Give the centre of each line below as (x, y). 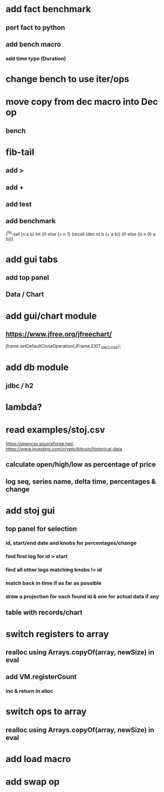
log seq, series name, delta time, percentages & (81, 481)
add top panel (27, 278)
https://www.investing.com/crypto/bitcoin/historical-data (64, 449)
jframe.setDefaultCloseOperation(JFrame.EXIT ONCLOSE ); (63, 347)
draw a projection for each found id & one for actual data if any (82, 596)
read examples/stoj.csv (55, 430)
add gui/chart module (51, 316)
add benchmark (31, 221)
